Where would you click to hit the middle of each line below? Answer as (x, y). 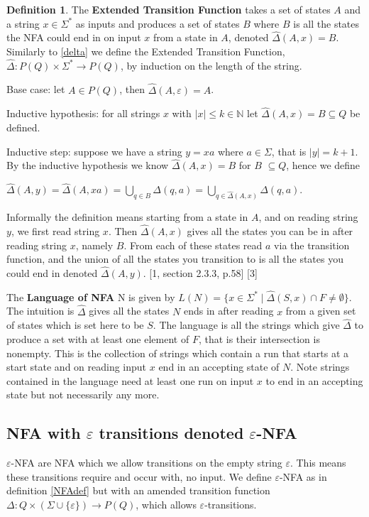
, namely (94, 245)
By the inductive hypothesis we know (88, 165)
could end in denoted (52, 272)
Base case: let (36, 89)
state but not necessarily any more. (83, 394)
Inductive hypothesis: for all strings (83, 113)
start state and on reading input (77, 367)
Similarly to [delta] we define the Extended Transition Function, (146, 51)
